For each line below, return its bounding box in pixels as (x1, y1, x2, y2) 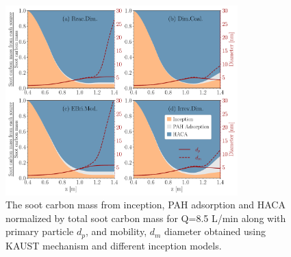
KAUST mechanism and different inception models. (5, 238, 222, 252)
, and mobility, (85, 224, 147, 238)
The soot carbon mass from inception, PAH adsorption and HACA (5, 197, 286, 212)
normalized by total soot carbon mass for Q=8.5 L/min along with (5, 210, 286, 225)
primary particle (5, 224, 74, 238)
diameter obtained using (164, 224, 266, 238)
